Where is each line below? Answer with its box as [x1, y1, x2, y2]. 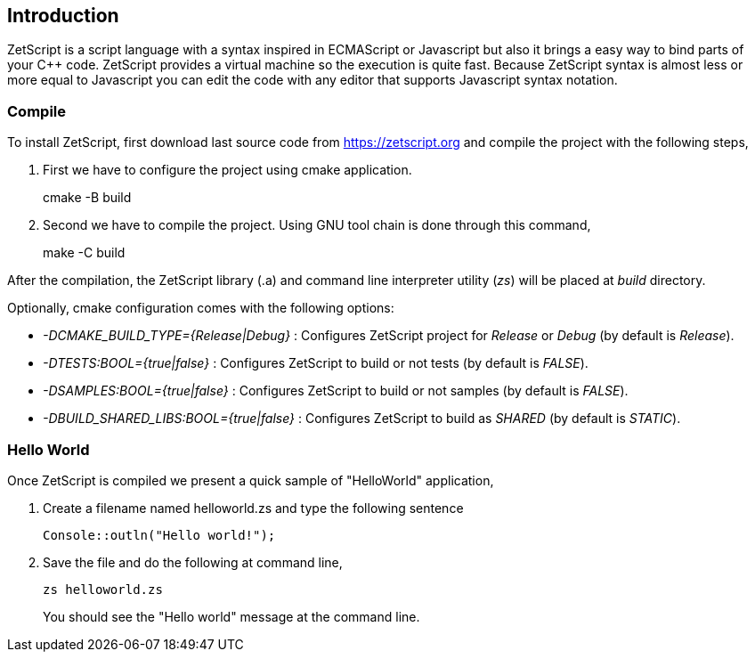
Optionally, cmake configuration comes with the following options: [7, 300, 394, 316]
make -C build [43, 245, 126, 261]
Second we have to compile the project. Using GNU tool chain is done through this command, [43, 217, 591, 233]
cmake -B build [43, 190, 132, 206]
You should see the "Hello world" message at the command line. [43, 608, 420, 624]
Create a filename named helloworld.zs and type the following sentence [43, 500, 464, 516]
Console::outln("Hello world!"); [43, 527, 276, 542]
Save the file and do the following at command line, [43, 554, 343, 570]
